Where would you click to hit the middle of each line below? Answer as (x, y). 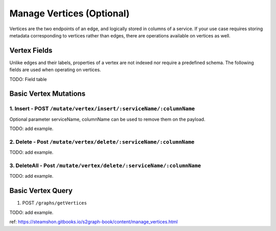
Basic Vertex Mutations (48, 94)
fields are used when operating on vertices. (55, 70)
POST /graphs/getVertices (54, 203)
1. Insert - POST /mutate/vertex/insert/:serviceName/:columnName (102, 109)
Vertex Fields (31, 50)
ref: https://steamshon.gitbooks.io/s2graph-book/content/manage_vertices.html (94, 222)
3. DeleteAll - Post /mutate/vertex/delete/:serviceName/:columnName (105, 165)
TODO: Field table (28, 79)
